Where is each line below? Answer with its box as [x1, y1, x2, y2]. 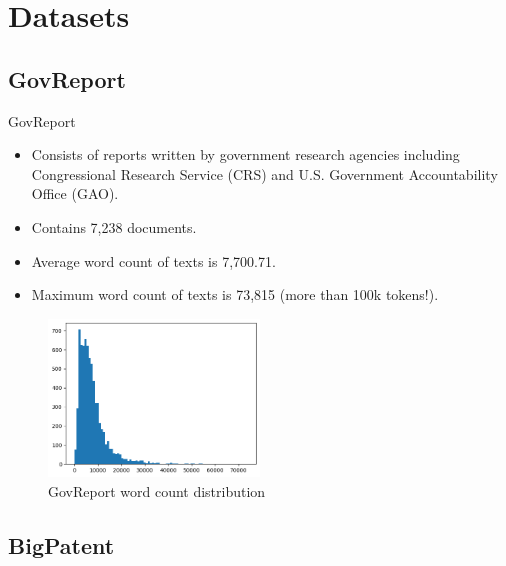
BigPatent [8, 529, 115, 560]
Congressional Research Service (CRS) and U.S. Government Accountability [31, 163, 498, 184]
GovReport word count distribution [48, 480, 266, 501]
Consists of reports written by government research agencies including [31, 144, 460, 165]
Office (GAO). [31, 183, 119, 204]
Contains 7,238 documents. [31, 216, 197, 237]
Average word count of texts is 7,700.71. [31, 250, 276, 271]
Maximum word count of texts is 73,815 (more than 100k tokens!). [31, 284, 439, 305]
